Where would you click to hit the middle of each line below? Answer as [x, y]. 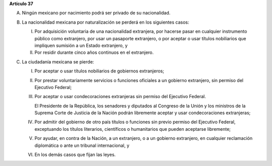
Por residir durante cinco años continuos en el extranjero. [94, 52]
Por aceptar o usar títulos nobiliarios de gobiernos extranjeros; [99, 71]
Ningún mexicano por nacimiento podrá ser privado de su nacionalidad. [96, 13]
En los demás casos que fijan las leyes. [75, 155]
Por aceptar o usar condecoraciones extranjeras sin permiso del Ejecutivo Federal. [120, 97]
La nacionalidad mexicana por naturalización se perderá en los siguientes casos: [106, 22]
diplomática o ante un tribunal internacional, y [82, 145]
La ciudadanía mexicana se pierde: [58, 62]
